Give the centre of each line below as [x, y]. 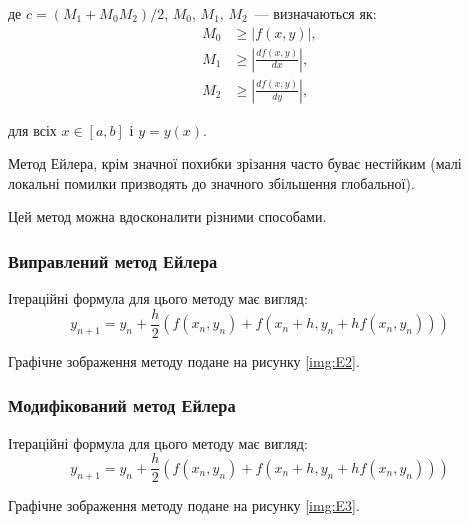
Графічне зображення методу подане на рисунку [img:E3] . [184, 505]
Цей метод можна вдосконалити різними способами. [167, 216]
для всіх [32, 129]
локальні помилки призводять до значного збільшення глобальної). [211, 182]
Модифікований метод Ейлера [122, 405]
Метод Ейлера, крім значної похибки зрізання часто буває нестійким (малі [235, 163]
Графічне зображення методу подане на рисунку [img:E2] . [184, 360]
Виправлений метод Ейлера [113, 260]
